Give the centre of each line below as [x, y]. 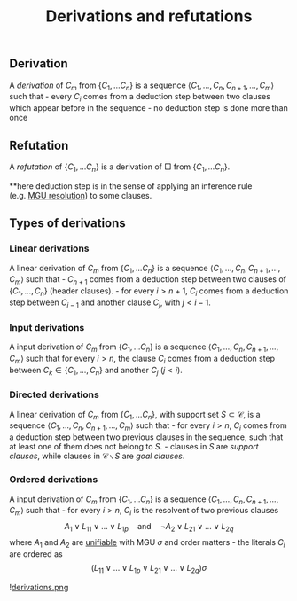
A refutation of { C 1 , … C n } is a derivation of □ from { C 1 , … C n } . [120, 168]
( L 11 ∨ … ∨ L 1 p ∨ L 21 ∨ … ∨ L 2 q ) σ [149, 569]
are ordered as [36, 554]
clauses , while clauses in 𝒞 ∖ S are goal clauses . [97, 456]
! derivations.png [39, 587]
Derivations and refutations [149, 16]
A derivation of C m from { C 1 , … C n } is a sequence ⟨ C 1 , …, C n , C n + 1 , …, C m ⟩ [142, 86]
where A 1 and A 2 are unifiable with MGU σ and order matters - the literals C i [147, 543]
